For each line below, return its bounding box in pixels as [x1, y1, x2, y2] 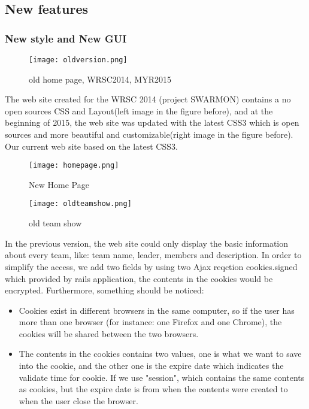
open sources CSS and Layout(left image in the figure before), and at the [5, 104, 273, 117]
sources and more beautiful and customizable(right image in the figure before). [5, 128, 293, 141]
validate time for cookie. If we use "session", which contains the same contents [19, 371, 305, 383]
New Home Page [29, 178, 89, 190]
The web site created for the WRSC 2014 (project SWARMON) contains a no [5, 93, 291, 105]
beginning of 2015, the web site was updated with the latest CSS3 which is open [5, 116, 299, 129]
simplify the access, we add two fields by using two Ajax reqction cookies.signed [5, 260, 298, 272]
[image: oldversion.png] [29, 56, 128, 64]
